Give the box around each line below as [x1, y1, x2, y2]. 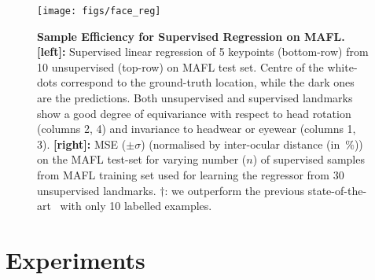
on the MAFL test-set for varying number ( [37, 151, 247, 168]
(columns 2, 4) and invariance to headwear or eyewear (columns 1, [37, 120, 356, 137]
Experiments [6, 243, 145, 275]
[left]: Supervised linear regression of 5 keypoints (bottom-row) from [37, 43, 369, 60]
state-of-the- [307, 182, 367, 198]
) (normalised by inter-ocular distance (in [141, 135, 340, 152]
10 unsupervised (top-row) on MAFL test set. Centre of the [37, 58, 324, 75]
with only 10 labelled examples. [60, 197, 212, 214]
